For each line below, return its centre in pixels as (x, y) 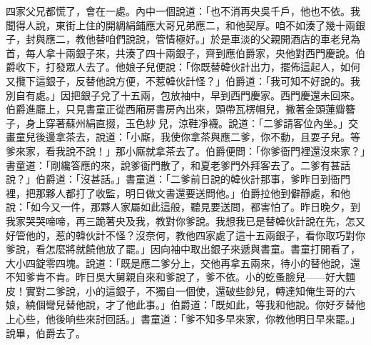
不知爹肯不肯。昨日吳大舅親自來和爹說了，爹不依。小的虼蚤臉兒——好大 (176, 277)
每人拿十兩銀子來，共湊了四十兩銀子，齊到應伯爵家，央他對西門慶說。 (190, 52)
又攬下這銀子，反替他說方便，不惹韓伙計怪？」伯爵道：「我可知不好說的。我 (183, 80)
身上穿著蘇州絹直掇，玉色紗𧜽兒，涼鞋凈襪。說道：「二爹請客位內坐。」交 (192, 122)
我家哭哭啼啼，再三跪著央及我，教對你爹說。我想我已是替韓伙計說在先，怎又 (185, 220)
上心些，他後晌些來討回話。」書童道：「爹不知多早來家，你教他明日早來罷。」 (183, 319)
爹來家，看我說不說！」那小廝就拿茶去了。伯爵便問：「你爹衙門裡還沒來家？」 (185, 150)
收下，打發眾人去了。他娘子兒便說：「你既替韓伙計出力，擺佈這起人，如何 (188, 67)
